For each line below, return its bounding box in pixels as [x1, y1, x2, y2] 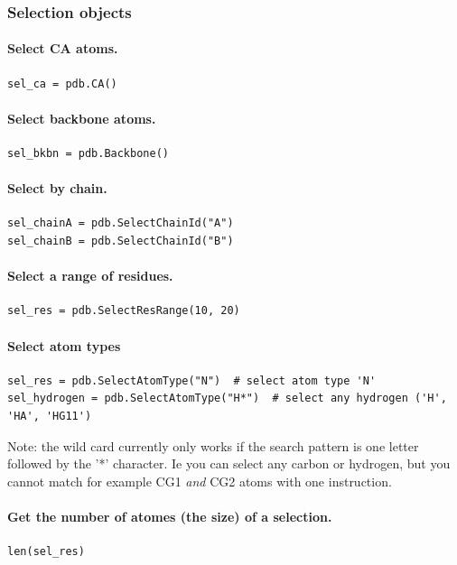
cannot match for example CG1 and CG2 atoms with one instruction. [7, 471, 392, 490]
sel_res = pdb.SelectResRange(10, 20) [7, 304, 240, 318]
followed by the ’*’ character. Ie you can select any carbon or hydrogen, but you [7, 454, 451, 473]
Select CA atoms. [7, 39, 118, 58]
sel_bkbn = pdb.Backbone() [7, 147, 169, 161]
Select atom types [7, 336, 121, 355]
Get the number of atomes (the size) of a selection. [7, 506, 332, 525]
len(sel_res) [7, 545, 85, 559]
